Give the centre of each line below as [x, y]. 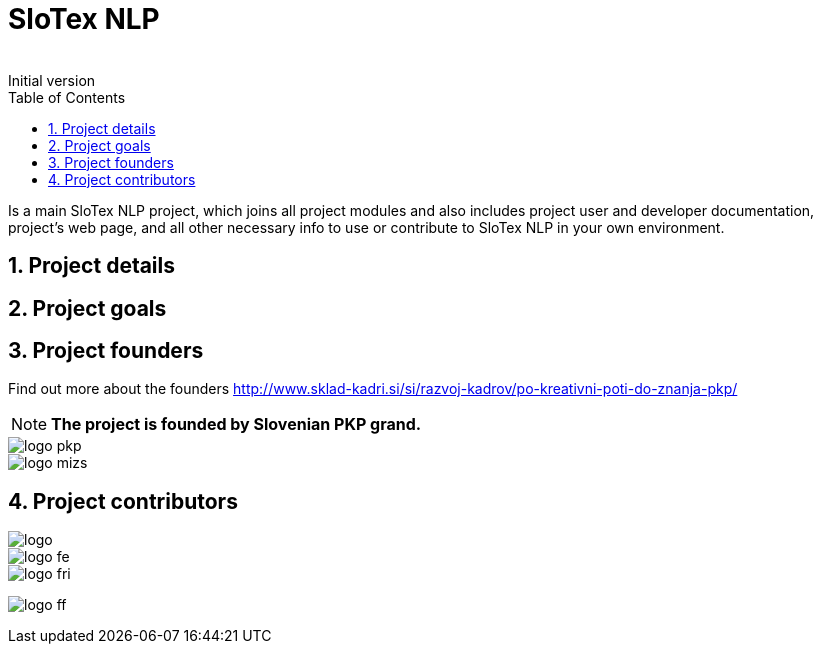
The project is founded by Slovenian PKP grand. [236, 424]
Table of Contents [67, 97]
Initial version [52, 80]
